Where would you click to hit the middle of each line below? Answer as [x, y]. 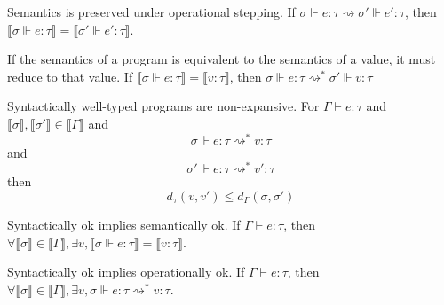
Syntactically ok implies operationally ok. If [126, 272]
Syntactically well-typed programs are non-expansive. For [163, 106]
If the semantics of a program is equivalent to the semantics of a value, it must [222, 59]
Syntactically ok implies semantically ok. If [124, 224]
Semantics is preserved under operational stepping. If [151, 12]
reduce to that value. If [70, 76]
